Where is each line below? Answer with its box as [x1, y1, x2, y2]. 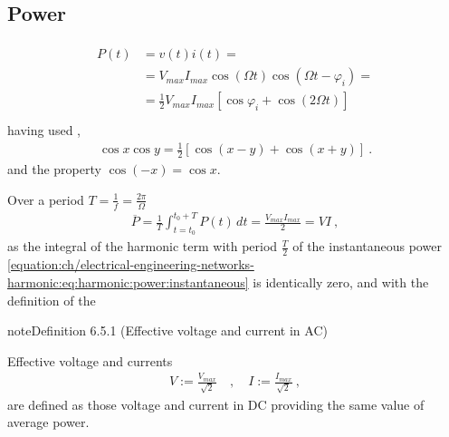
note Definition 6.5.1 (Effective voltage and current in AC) [7, 321, 328, 340]
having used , [7, 121, 81, 140]
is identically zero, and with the [253, 272, 429, 291]
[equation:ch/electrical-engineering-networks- [7, 255, 254, 274]
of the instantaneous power [292, 237, 442, 256]
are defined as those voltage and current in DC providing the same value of [7, 394, 425, 413]
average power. [7, 413, 90, 432]
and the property [7, 160, 101, 179]
